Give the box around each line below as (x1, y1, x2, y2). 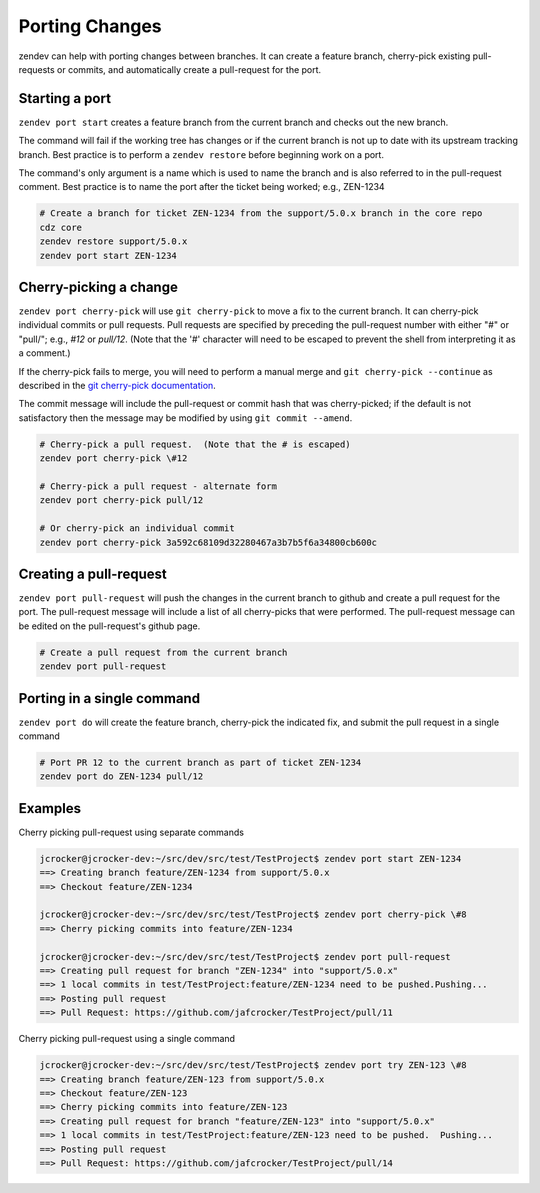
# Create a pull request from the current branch (39, 646, 288, 658)
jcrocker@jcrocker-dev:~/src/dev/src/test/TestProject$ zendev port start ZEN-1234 (39, 853, 462, 864)
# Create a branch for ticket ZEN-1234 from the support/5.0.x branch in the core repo (39, 208, 483, 219)
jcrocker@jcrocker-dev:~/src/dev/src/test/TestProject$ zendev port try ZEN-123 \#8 (39, 1060, 467, 1071)
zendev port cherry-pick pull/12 (39, 495, 204, 506)
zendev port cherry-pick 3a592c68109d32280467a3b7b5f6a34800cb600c (39, 536, 378, 548)
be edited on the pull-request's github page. (18, 620, 201, 632)
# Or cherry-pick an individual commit (39, 523, 235, 534)
